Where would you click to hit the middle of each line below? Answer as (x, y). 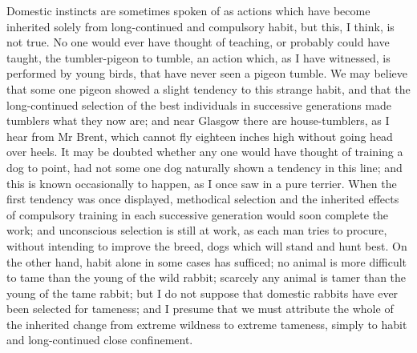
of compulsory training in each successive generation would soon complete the (198, 214)
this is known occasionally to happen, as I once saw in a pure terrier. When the (202, 183)
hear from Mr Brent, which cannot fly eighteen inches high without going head (200, 136)
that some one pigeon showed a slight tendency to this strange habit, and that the (208, 88)
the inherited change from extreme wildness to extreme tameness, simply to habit (207, 324)
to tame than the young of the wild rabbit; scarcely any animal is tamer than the (206, 277)
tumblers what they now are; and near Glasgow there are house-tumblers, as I (198, 120)
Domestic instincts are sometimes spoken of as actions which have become (188, 10)
